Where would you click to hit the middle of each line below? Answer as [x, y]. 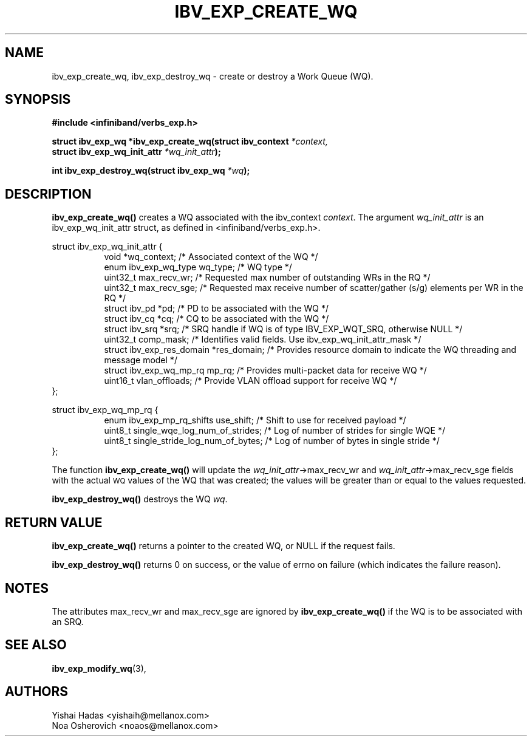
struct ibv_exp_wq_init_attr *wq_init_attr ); [136, 152]
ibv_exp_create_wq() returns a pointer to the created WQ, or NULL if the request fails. [223, 546]
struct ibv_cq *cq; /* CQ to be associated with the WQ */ [217, 319]
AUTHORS [37, 692]
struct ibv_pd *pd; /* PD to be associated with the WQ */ [217, 309]
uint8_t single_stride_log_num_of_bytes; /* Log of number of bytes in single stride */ [272, 441]
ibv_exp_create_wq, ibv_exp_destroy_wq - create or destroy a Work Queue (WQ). [213, 76]
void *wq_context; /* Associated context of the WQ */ [211, 257]
